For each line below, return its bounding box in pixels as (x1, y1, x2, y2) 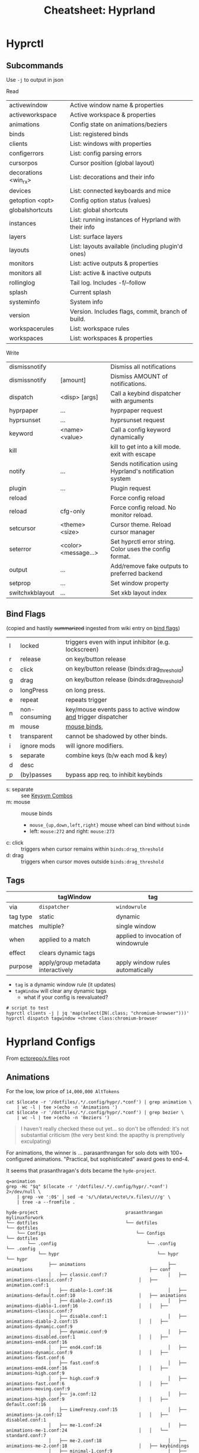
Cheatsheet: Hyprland (43, 4, 156, 17)
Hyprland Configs (6, 1035, 96, 1049)
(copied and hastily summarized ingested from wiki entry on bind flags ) (6, 625, 181, 631)
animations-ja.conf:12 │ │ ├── (6, 1412, 168, 1417)
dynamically (110, 433, 144, 442)
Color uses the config (110, 545, 171, 553)
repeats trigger (65, 696, 108, 704)
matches (9, 922, 34, 931)
